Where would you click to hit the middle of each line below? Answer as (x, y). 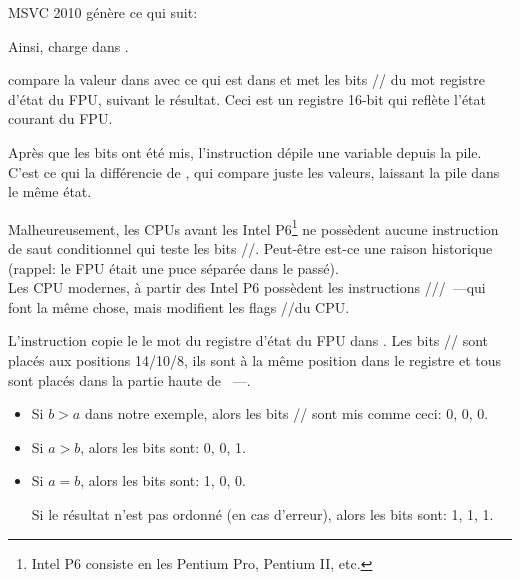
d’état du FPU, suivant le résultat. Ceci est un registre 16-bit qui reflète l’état (247, 98)
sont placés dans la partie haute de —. (129, 379)
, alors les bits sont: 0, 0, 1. (163, 446)
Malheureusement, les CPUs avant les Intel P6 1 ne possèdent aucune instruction (253, 227)
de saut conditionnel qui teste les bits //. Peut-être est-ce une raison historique (250, 248)
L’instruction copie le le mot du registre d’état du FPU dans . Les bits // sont (248, 340)
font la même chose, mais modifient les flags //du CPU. (179, 306)
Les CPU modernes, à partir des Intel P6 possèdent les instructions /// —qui (247, 287)
